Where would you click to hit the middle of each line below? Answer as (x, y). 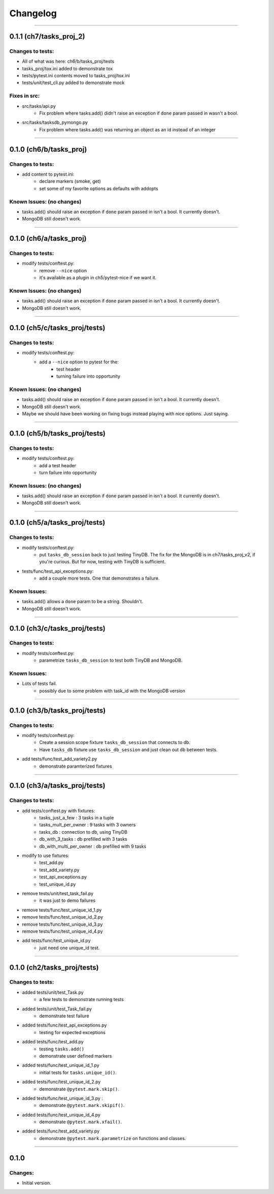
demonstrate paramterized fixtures (76, 766)
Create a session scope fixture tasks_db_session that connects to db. (115, 743)
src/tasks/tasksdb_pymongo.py (55, 123)
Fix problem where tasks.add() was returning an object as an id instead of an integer (127, 129)
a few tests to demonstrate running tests (81, 1000)
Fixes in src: (25, 96)
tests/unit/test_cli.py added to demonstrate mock (73, 83)
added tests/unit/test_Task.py (53, 992)
